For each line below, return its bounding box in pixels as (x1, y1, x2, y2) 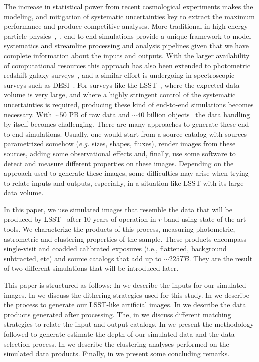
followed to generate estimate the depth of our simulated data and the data (4, 329, 235, 339)
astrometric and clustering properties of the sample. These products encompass (4, 233, 246, 244)
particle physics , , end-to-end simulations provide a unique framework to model (4, 30, 251, 41)
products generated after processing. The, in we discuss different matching (4, 309, 231, 319)
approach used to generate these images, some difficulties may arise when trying (4, 168, 249, 178)
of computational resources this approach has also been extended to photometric (4, 60, 250, 70)
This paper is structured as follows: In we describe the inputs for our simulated (4, 280, 246, 290)
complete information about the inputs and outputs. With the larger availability (4, 50, 250, 60)
